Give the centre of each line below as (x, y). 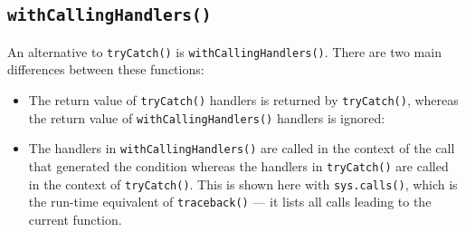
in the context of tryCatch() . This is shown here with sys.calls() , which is (243, 184)
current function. (75, 219)
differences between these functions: (106, 69)
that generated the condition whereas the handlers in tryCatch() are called (238, 166)
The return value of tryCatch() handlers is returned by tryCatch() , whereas (243, 100)
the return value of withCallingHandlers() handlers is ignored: (207, 117)
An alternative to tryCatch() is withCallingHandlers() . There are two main (224, 51)
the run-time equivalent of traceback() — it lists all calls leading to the (230, 202)
